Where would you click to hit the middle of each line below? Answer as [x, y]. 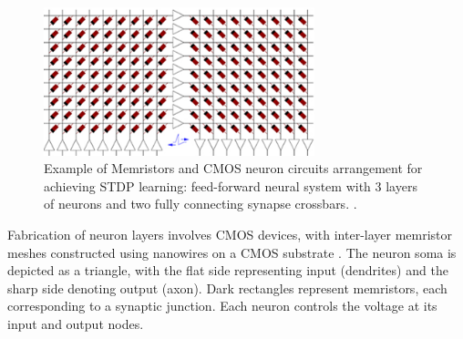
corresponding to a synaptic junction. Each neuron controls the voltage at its [222, 306]
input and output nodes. [76, 323]
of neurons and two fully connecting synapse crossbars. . [201, 204]
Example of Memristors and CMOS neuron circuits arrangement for [233, 168]
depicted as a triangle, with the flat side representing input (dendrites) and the [228, 270]
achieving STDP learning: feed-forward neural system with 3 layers [231, 185]
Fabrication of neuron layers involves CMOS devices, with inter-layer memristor [230, 234]
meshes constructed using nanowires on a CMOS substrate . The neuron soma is [232, 252]
